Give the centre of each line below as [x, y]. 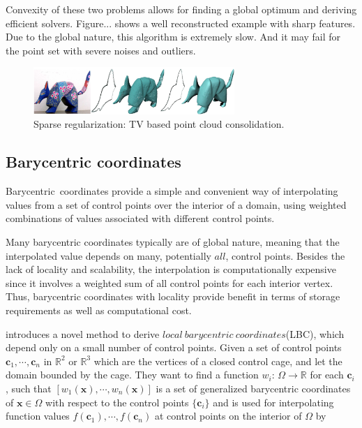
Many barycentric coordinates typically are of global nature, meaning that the [173, 242]
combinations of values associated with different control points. [140, 218]
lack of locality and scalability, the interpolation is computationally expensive [171, 269]
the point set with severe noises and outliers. [101, 50]
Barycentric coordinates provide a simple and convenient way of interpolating [172, 191]
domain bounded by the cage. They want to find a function [132, 375]
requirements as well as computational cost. [99, 310]
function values [38, 416]
